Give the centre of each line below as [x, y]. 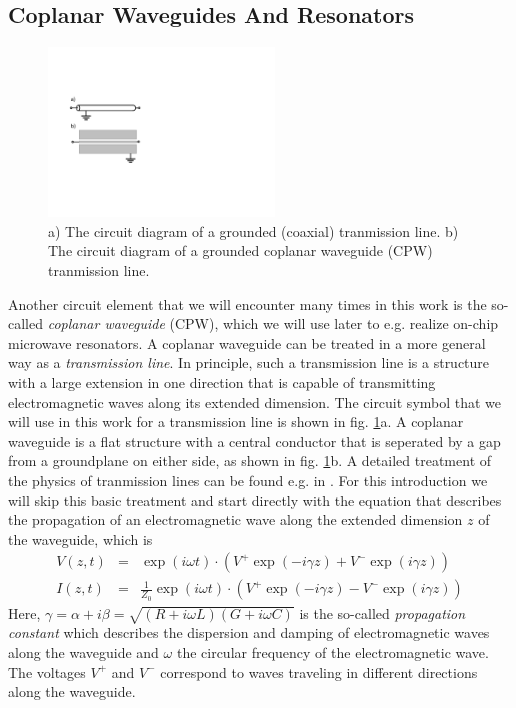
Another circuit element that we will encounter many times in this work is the [247, 303]
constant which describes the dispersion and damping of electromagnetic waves [249, 632]
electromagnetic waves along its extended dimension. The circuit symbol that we [255, 401]
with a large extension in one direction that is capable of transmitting [222, 382]
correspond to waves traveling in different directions [319, 671]
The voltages [47, 671]
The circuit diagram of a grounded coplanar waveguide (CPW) [240, 250]
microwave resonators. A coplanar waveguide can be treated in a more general [247, 342]
